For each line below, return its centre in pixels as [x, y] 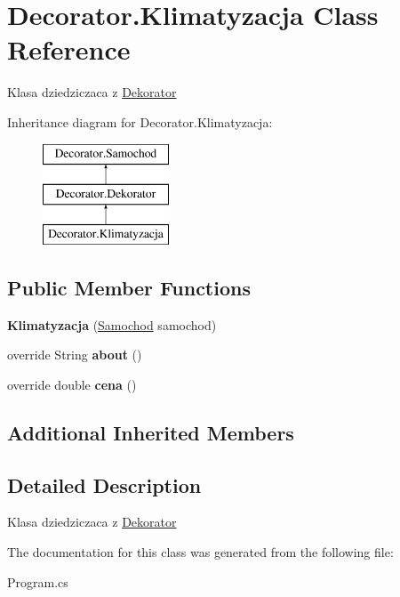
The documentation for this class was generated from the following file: [200, 552]
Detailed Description [104, 484]
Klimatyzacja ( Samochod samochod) [112, 324]
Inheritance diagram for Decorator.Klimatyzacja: [140, 121]
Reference [69, 49]
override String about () [75, 355]
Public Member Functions [129, 287]
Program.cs [38, 581]
